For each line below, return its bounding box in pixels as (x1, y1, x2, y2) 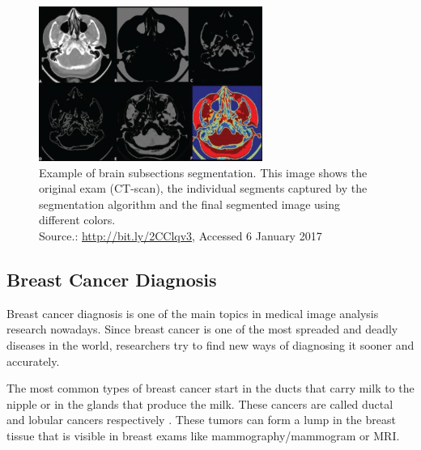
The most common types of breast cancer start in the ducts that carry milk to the (6, 380, 415, 397)
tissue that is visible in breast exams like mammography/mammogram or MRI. (6, 427, 400, 444)
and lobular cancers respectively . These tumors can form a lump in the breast (6, 411, 396, 428)
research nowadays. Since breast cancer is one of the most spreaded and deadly (6, 321, 398, 337)
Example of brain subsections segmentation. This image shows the (39, 163, 368, 180)
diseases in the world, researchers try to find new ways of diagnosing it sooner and (6, 337, 415, 354)
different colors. (39, 211, 116, 228)
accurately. (6, 352, 60, 369)
